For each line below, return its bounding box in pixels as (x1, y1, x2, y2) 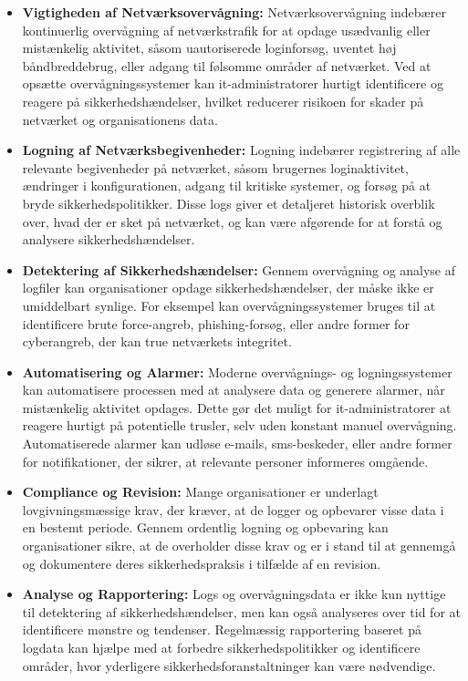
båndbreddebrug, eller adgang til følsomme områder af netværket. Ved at (22, 56, 432, 75)
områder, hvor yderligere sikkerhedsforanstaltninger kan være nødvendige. (22, 655, 436, 675)
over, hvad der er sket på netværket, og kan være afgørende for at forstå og (22, 212, 442, 231)
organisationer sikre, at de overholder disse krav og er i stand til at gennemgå (22, 536, 456, 555)
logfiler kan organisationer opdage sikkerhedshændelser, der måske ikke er (22, 278, 434, 297)
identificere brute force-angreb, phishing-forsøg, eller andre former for (22, 314, 410, 333)
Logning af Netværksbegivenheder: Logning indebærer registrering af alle (22, 140, 461, 160)
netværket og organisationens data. (22, 109, 218, 129)
